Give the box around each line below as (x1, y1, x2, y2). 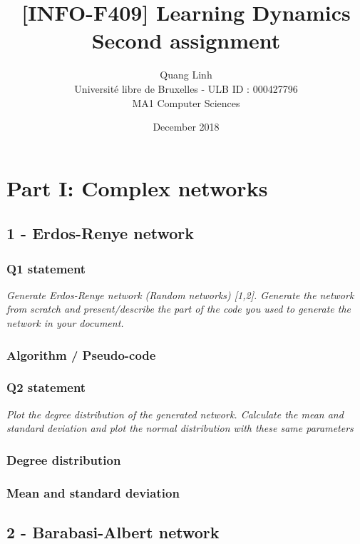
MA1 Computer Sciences (132, 95, 240, 110)
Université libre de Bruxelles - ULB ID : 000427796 (74, 81, 298, 96)
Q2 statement (6, 378, 86, 396)
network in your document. (6, 316, 124, 331)
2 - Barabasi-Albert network (6, 520, 220, 543)
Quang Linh (160, 67, 212, 82)
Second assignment (91, 26, 281, 55)
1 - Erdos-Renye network (6, 222, 194, 244)
